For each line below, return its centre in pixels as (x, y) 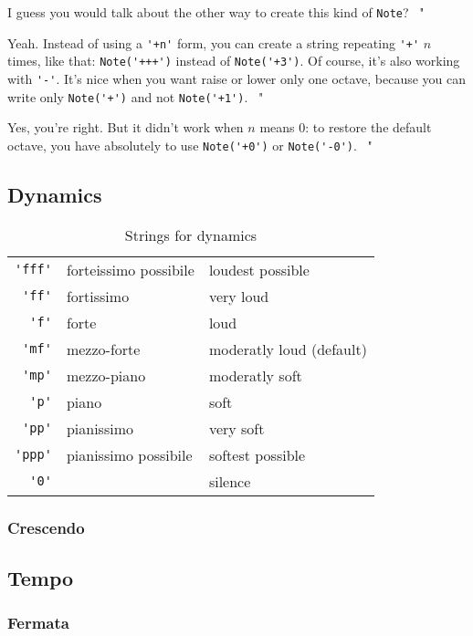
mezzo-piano (106, 375)
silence (230, 481)
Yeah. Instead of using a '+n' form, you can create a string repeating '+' (214, 42)
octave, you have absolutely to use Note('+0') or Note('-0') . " (190, 145)
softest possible (257, 454)
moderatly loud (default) (288, 349)
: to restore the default (368, 127)
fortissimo (98, 296)
